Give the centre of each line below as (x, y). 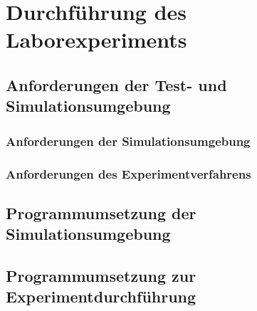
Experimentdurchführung (101, 296)
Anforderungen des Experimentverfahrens (128, 173)
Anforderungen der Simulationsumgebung (128, 141)
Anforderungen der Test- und (116, 84)
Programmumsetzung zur (101, 275)
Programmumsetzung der (101, 212)
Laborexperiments (96, 39)
